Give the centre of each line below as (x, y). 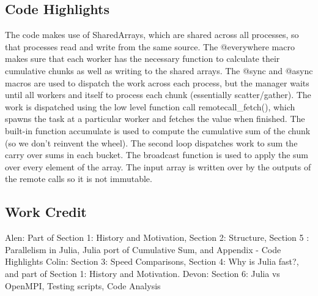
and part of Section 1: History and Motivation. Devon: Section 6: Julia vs (142, 273)
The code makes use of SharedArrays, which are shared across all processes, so (152, 35)
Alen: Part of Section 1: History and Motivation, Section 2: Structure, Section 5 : (157, 237)
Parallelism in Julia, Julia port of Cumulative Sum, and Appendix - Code (143, 249)
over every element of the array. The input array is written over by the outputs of (158, 166)
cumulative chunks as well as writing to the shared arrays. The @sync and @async (159, 70)
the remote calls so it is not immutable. (79, 179)
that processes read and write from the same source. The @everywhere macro (150, 46)
